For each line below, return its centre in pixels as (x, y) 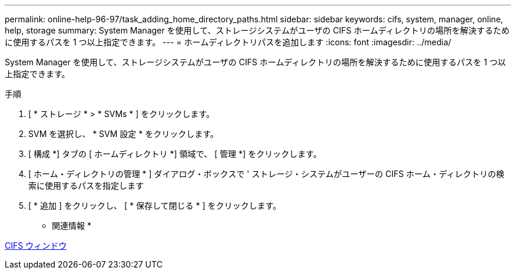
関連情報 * (72, 225)
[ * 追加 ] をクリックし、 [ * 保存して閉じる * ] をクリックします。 (155, 205)
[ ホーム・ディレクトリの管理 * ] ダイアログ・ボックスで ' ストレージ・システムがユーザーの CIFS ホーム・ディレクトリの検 (266, 174)
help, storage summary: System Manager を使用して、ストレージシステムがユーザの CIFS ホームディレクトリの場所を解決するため (257, 30)
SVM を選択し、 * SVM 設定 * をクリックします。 (123, 134)
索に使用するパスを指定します (86, 186)
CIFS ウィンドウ (36, 245)
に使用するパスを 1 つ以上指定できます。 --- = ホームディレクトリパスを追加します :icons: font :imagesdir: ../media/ (228, 42)
